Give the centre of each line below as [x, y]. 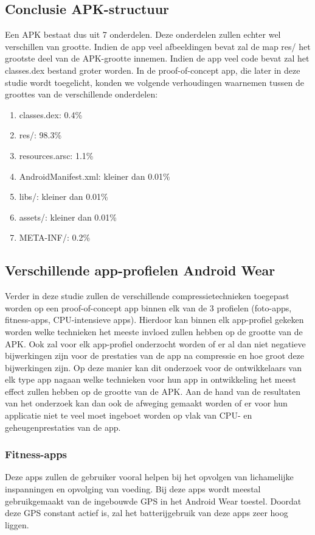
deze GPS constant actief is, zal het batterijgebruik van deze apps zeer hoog [147, 513]
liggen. [17, 524]
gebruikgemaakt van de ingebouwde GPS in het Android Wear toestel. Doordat [153, 501]
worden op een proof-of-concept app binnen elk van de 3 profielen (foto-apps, [148, 307]
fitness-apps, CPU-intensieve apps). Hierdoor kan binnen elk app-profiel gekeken [154, 320]
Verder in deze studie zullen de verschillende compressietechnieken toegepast [147, 296]
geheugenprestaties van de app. [63, 427]
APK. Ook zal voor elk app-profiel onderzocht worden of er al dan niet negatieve [155, 343]
